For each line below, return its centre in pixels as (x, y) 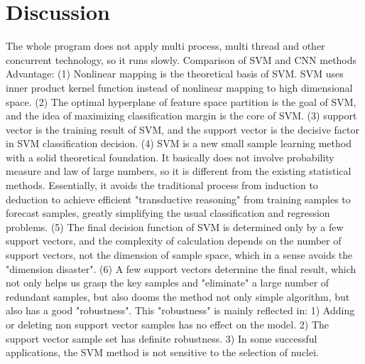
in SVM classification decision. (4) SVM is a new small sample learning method (179, 143)
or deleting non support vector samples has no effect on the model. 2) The (167, 324)
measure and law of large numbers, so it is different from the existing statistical (179, 171)
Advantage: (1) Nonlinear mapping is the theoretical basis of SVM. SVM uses (175, 74)
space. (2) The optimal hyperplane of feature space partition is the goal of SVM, (181, 101)
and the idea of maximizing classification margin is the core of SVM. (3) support (181, 116)
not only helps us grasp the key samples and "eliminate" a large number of (168, 283)
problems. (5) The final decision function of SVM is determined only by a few (175, 226)
